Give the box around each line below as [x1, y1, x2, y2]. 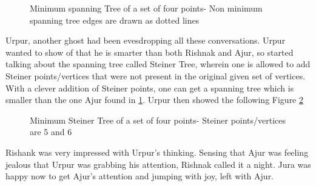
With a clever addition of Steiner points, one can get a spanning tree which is [5, 81, 294, 94]
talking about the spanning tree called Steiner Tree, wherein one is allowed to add [5, 58, 311, 70]
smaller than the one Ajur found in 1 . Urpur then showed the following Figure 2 [5, 93, 303, 106]
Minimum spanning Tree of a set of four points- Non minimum [30, 2, 263, 14]
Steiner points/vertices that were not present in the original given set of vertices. [5, 69, 306, 82]
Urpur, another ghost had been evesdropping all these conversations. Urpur [5, 34, 286, 47]
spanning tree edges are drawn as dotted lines [30, 13, 200, 26]
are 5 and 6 [30, 125, 72, 138]
